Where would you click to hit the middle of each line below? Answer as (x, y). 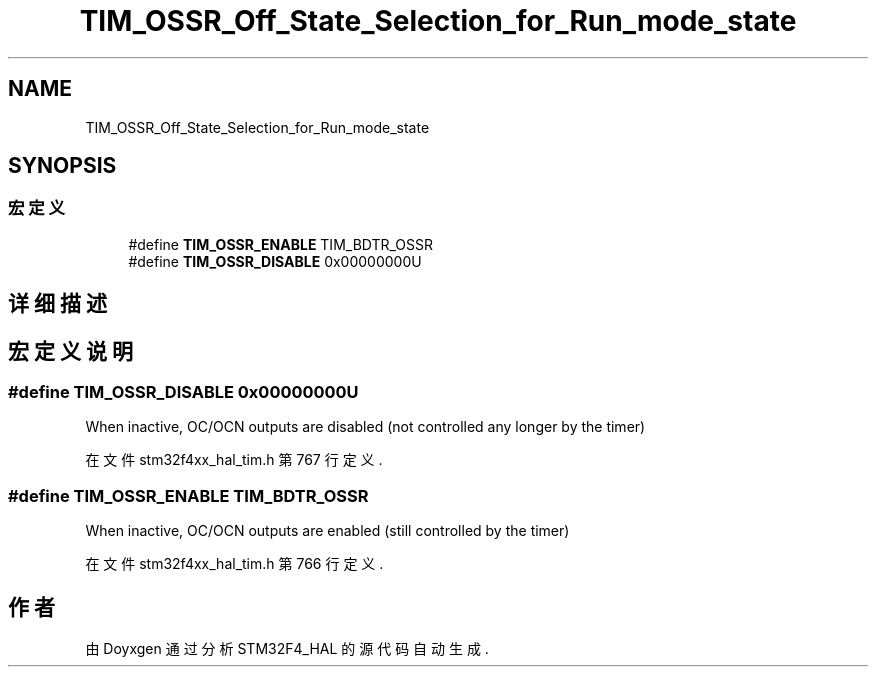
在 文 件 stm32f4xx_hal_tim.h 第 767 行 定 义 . (234, 460)
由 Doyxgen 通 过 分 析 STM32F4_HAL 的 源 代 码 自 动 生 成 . (287, 649)
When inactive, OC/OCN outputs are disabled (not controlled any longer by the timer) (365, 427)
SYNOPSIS (62, 166)
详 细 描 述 (57, 304)
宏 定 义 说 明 (70, 351)
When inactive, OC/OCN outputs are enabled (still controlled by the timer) (327, 531)
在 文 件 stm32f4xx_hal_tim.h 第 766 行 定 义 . (234, 564)
